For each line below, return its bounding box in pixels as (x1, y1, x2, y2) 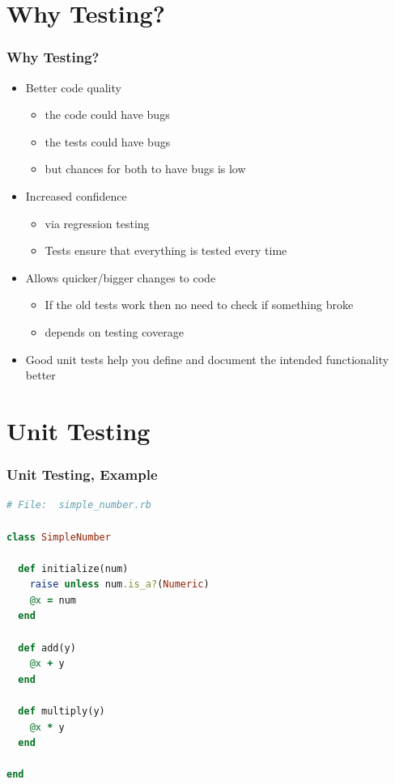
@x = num (29, 594, 76, 606)
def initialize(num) (18, 562, 129, 574)
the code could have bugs (45, 106, 170, 123)
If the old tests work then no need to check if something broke (45, 296, 354, 313)
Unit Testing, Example (6, 464, 158, 485)
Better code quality (25, 78, 121, 95)
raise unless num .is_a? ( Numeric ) (29, 578, 210, 591)
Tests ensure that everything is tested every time (45, 242, 287, 259)
